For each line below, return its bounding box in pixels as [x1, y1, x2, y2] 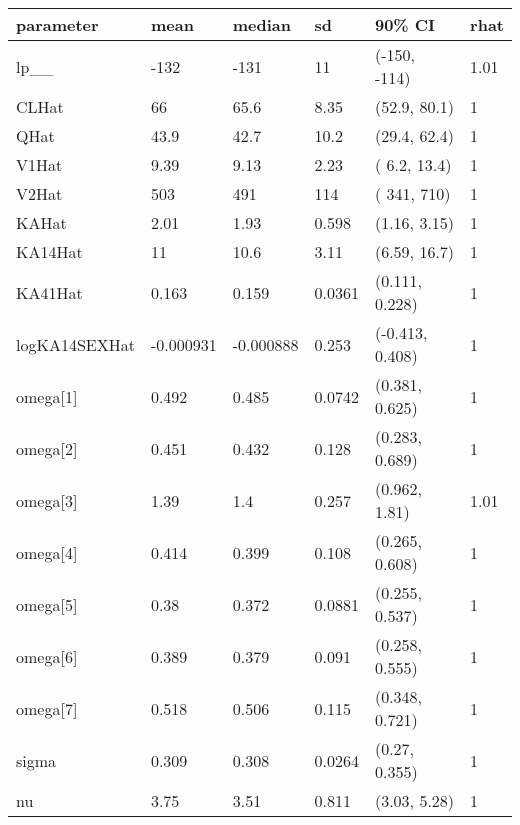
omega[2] [16, 436, 78, 460]
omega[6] [16, 644, 78, 668]
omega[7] [16, 696, 78, 720]
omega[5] [16, 592, 78, 616]
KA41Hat [16, 280, 83, 304]
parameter [16, 13, 99, 36]
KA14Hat [16, 240, 83, 263]
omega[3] [16, 488, 78, 512]
